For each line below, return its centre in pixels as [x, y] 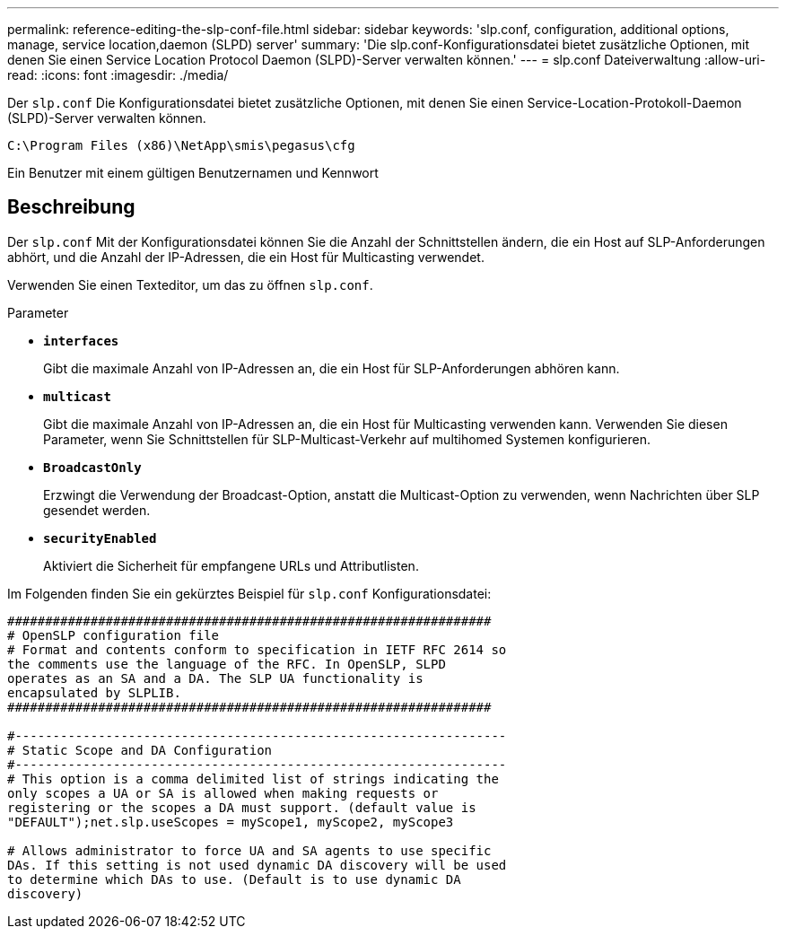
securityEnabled [100, 538]
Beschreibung [71, 207]
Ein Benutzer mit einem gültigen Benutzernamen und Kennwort [193, 173]
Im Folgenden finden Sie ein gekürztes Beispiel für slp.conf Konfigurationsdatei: [249, 593]
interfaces [81, 341]
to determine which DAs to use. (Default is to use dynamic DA [234, 879]
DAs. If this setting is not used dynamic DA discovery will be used [257, 865]
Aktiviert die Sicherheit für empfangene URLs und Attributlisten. [231, 565]
